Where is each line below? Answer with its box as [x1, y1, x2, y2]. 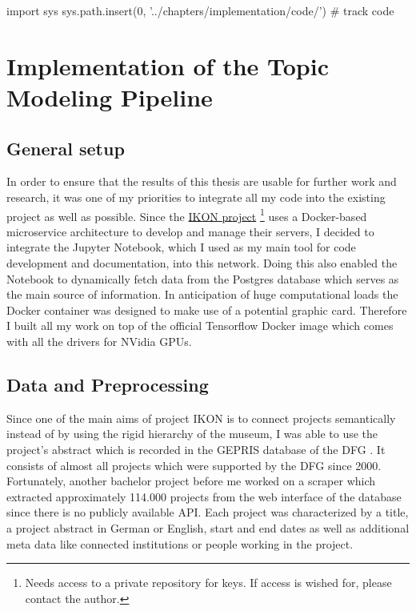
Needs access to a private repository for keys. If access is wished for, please [25, 574, 392, 591]
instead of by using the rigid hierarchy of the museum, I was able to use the [6, 425, 378, 442]
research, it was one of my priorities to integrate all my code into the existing [6, 188, 386, 205]
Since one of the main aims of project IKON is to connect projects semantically [6, 409, 396, 426]
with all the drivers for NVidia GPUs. [6, 332, 192, 349]
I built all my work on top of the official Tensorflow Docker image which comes [6, 317, 394, 334]
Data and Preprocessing [6, 372, 209, 396]
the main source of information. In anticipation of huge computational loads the [6, 286, 398, 303]
